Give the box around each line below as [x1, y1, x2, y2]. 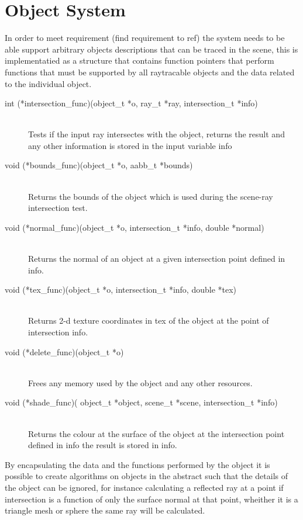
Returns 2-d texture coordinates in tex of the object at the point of [28, 314, 269, 327]
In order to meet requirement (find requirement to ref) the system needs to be [5, 32, 285, 44]
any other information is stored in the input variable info [28, 139, 232, 151]
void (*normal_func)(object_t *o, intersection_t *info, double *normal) [5, 221, 264, 233]
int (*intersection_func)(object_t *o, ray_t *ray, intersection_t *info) [5, 97, 258, 109]
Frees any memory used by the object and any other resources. [28, 376, 253, 389]
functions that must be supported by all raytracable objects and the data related [5, 65, 295, 78]
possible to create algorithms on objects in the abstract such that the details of [5, 470, 288, 482]
